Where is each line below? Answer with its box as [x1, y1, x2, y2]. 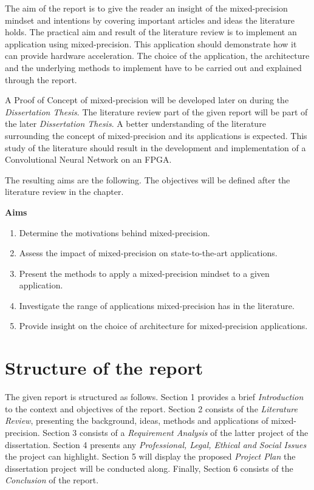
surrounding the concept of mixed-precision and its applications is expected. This [5, 129, 307, 141]
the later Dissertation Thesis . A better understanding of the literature [5, 117, 266, 130]
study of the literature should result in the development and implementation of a [5, 141, 306, 154]
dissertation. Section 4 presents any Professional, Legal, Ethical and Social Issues [5, 438, 307, 451]
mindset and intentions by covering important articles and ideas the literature [5, 13, 295, 26]
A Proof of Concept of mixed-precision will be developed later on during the [5, 94, 289, 106]
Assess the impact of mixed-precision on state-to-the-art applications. [19, 247, 278, 259]
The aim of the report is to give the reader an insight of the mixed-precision [5, 2, 288, 14]
